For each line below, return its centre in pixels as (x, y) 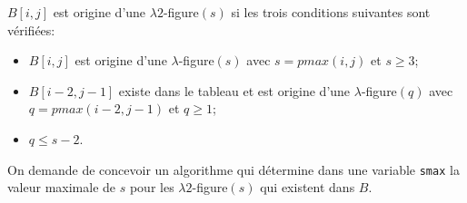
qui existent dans (308, 187)
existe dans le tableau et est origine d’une (234, 90)
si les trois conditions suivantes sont (331, 12)
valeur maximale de (62, 187)
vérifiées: (31, 29)
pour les (152, 187)
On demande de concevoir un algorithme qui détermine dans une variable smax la (233, 169)
